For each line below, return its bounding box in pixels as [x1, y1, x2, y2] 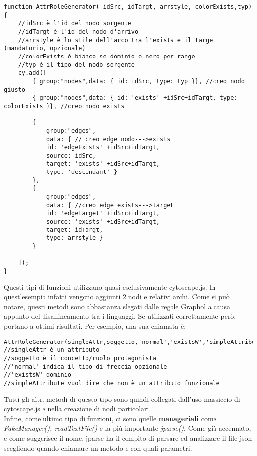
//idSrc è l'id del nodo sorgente [18, 20, 131, 27]
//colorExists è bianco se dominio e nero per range [18, 53, 195, 60]
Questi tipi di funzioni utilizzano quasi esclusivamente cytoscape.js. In [4, 282, 216, 292]
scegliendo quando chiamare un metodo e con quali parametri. [4, 442, 192, 453]
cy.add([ [18, 69, 46, 77]
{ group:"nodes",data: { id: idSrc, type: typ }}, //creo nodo [32, 77, 245, 85]
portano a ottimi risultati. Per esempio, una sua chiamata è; [4, 321, 186, 331]
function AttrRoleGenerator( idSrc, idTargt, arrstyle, [4, 3, 192, 10]
